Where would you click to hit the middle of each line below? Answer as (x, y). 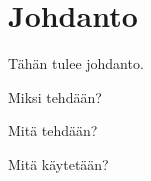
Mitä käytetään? (58, 163)
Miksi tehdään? (55, 96)
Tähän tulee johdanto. (76, 63)
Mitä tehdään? (53, 130)
